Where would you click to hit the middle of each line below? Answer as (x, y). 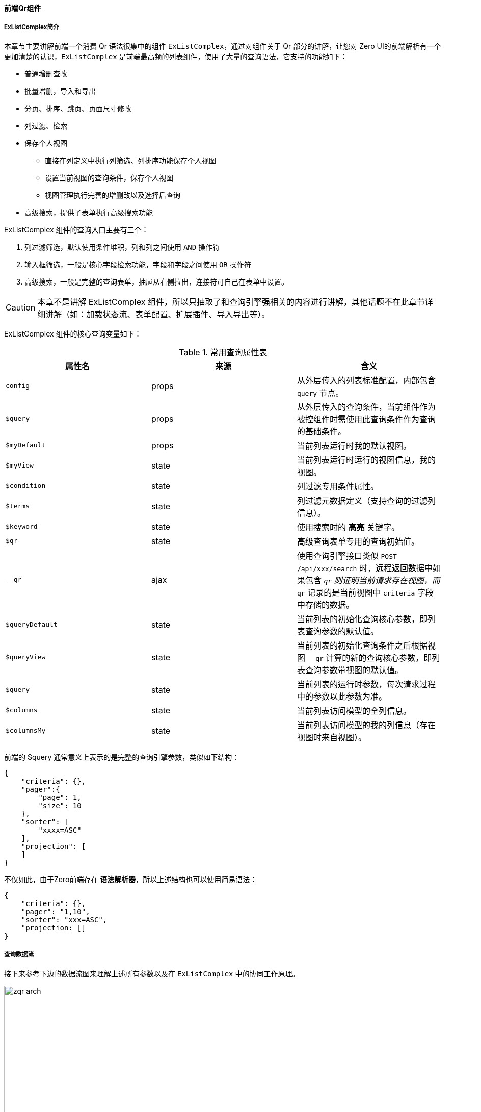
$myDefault (26, 445)
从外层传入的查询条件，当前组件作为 (366, 407)
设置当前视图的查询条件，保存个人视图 (109, 177)
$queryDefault (32, 625)
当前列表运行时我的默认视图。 (354, 445)
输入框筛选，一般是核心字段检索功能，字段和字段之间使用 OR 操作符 (138, 264)
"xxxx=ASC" (60, 830)
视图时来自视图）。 (331, 737)
